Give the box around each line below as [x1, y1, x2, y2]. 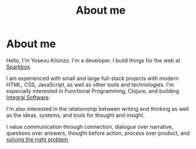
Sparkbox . [6, 63, 32, 70]
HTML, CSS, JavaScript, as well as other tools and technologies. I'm [6, 81, 174, 88]
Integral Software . [6, 94, 51, 101]
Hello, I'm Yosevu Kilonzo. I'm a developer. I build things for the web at [6, 57, 181, 64]
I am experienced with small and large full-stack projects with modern [6, 74, 179, 82]
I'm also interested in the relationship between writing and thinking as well [6, 105, 189, 112]
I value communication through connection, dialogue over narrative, [6, 123, 174, 130]
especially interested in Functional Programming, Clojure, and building [6, 87, 179, 94]
